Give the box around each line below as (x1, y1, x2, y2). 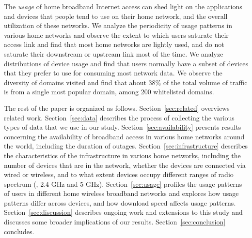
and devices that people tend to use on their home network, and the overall (4, 11, 228, 21)
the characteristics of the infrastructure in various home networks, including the (4, 150, 241, 160)
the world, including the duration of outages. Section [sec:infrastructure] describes (4, 141, 248, 151)
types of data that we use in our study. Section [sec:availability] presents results (4, 122, 241, 132)
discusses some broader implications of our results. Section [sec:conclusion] (4, 217, 226, 227)
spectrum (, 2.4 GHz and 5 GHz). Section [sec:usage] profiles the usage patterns (4, 178, 242, 189)
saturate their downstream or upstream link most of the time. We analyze (4, 48, 223, 59)
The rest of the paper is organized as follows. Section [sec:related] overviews (4, 103, 230, 113)
